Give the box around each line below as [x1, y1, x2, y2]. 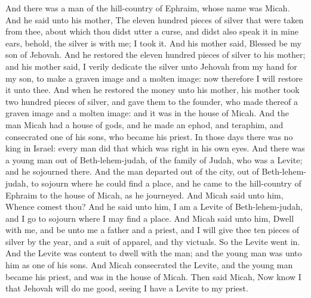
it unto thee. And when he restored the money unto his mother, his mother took [5, 83, 300, 96]
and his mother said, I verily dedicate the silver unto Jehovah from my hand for [5, 60, 297, 72]
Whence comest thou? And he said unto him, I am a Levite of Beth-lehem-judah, [5, 200, 303, 213]
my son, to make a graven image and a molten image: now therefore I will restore [5, 72, 303, 84]
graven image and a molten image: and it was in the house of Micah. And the [5, 107, 290, 119]
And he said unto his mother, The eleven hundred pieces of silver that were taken [5, 13, 304, 26]
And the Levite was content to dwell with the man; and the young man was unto [5, 247, 302, 259]
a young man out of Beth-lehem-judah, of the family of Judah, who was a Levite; [5, 153, 303, 166]
